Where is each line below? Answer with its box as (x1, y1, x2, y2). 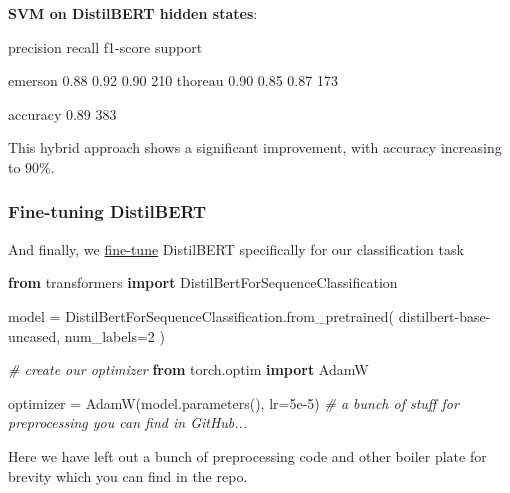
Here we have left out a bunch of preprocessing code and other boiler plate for (8, 445, 487, 466)
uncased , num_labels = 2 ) (8, 325, 165, 346)
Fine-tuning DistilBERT (8, 199, 207, 224)
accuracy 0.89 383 (8, 103, 117, 124)
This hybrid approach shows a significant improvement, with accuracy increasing (8, 137, 502, 158)
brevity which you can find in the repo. (8, 465, 248, 486)
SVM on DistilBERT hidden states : (8, 3, 258, 23)
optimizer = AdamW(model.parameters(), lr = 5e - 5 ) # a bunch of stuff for (8, 392, 459, 413)
